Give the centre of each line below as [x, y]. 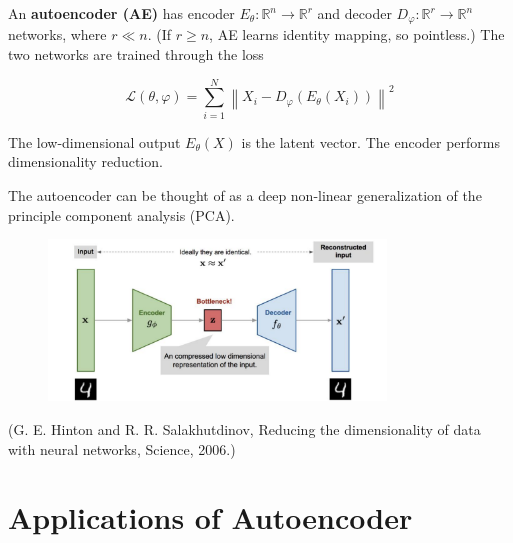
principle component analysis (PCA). [121, 214]
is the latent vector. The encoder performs [370, 141]
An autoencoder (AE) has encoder [121, 13]
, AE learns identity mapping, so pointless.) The [357, 34]
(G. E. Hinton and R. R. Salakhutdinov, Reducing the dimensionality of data [244, 429]
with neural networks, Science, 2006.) [122, 448]
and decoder [354, 13]
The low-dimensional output [94, 141]
